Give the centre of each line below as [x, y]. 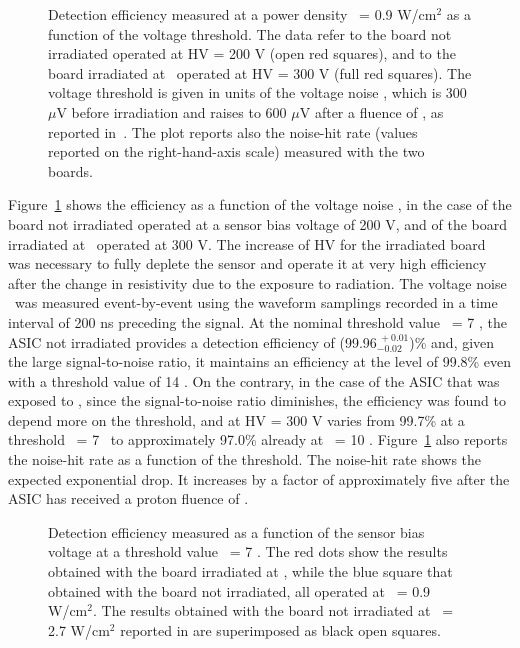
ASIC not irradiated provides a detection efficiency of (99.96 [192, 341]
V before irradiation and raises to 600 [171, 111]
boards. [70, 170]
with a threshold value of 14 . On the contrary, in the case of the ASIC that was [254, 380]
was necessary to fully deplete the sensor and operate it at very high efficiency [247, 263]
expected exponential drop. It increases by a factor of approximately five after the [259, 478]
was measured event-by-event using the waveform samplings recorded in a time [256, 302]
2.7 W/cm [79, 629]
